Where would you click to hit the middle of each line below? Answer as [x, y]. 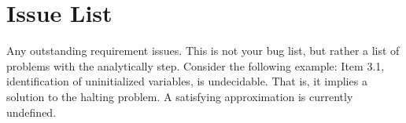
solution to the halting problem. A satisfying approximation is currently [180, 96]
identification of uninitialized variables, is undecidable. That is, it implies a [187, 81]
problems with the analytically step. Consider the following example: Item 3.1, [196, 65]
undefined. [31, 112]
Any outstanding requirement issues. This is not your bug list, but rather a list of [203, 51]
